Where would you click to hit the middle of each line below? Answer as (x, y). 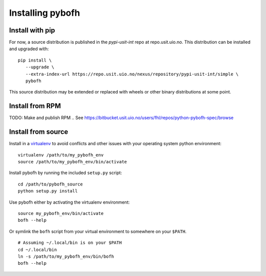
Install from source (39, 132)
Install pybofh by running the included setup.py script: (66, 173)
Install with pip (32, 30)
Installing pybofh (45, 13)
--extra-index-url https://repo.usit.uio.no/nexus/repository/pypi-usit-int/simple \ (132, 74)
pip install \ (35, 60)
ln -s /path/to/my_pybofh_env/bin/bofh (66, 256)
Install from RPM (35, 106)
